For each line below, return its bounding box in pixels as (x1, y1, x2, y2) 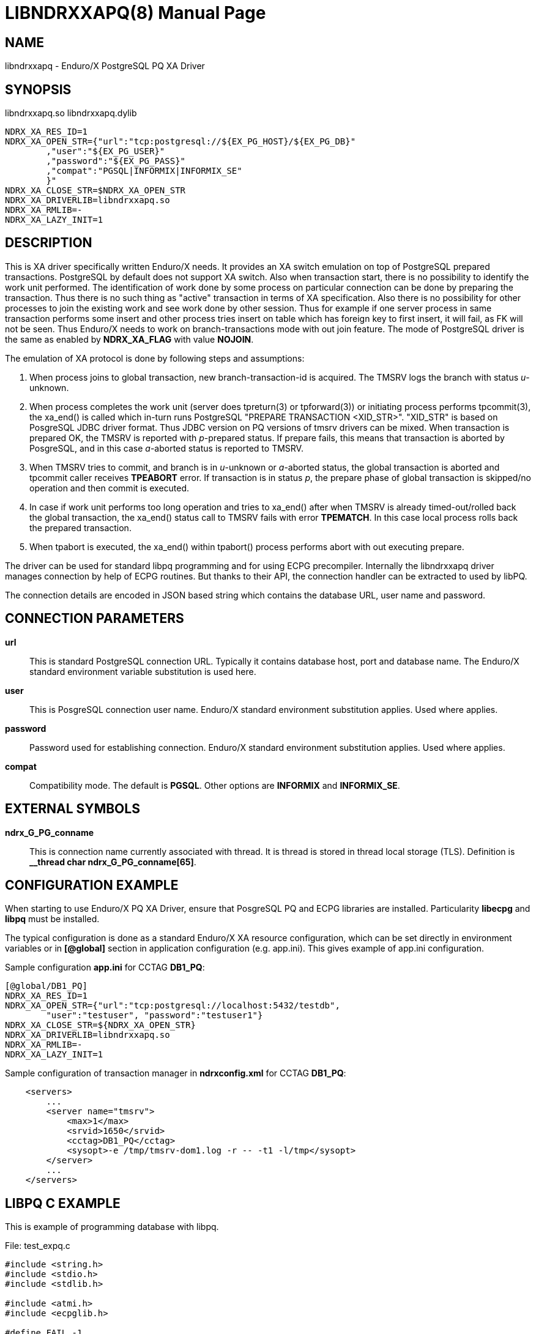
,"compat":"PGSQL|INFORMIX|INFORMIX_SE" (46, 166, 242, 176)
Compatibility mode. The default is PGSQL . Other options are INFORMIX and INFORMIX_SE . (29, 780, 400, 791)
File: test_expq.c (5, 1240, 70, 1251)
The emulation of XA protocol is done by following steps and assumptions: (5, 352, 305, 363)
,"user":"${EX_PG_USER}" (46, 146, 165, 157)
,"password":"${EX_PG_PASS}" (46, 156, 186, 166)
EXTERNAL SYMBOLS (5, 801, 140, 817)
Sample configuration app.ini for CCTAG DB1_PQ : (5, 962, 205, 973)
